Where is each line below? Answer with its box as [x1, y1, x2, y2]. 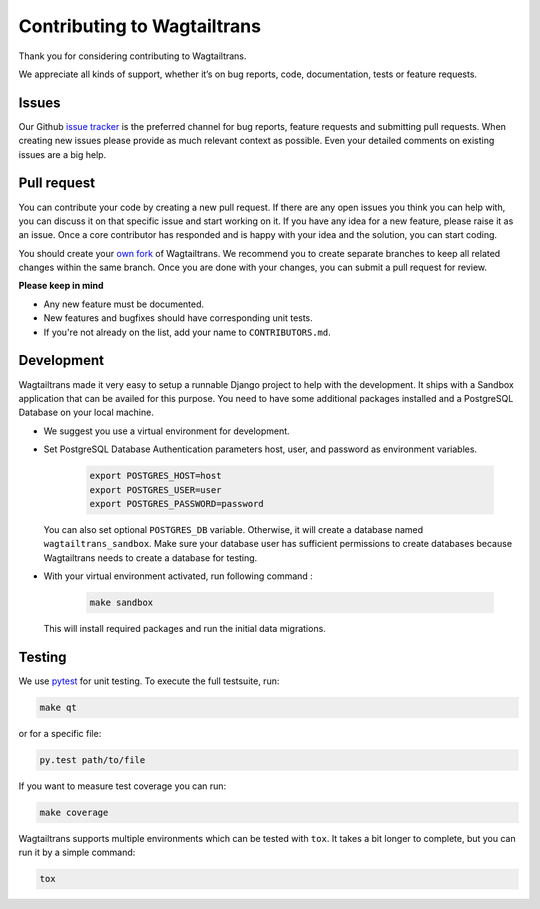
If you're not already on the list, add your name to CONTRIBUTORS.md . [43, 326, 332, 338]
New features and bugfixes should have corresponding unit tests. [43, 312, 314, 324]
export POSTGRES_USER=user [89, 484, 222, 495]
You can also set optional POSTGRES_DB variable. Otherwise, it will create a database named [43, 523, 424, 535]
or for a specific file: [18, 727, 102, 739]
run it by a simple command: [18, 846, 136, 859]
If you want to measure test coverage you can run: [18, 780, 227, 792]
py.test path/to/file [39, 754, 146, 765]
